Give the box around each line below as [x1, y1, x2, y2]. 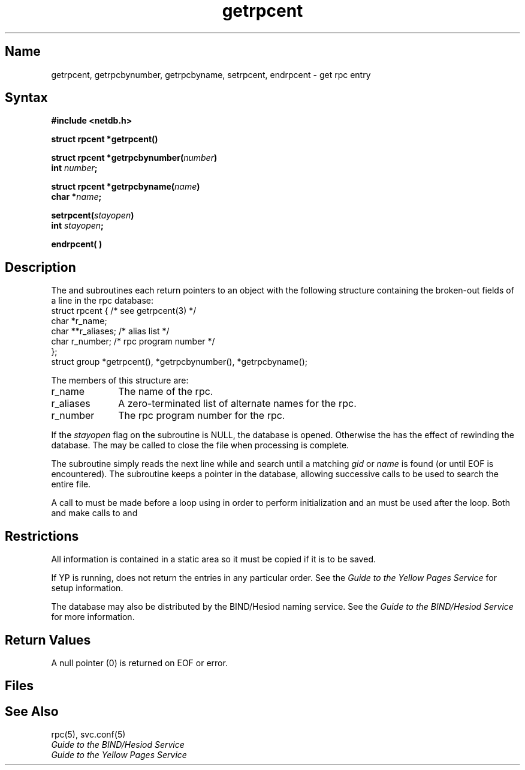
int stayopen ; [51, 220, 104, 231]
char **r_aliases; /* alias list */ [51, 326, 170, 337]
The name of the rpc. [118, 385, 213, 398]
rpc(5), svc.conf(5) [51, 729, 126, 740]
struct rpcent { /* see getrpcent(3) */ [51, 305, 197, 316]
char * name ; [51, 191, 102, 202]
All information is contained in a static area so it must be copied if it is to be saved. [51, 554, 376, 565]
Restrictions [5, 528, 79, 544]
